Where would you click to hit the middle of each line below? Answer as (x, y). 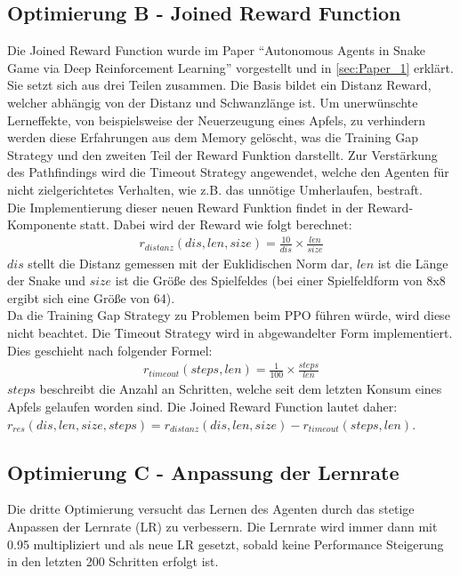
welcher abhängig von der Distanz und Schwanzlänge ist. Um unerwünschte (213, 102)
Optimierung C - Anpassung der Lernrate (203, 472)
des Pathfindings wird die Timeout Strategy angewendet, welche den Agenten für (228, 172)
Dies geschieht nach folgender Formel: (110, 350)
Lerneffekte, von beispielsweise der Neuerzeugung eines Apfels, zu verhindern (217, 120)
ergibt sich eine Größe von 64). (91, 297)
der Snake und (46, 280)
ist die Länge (413, 263)
